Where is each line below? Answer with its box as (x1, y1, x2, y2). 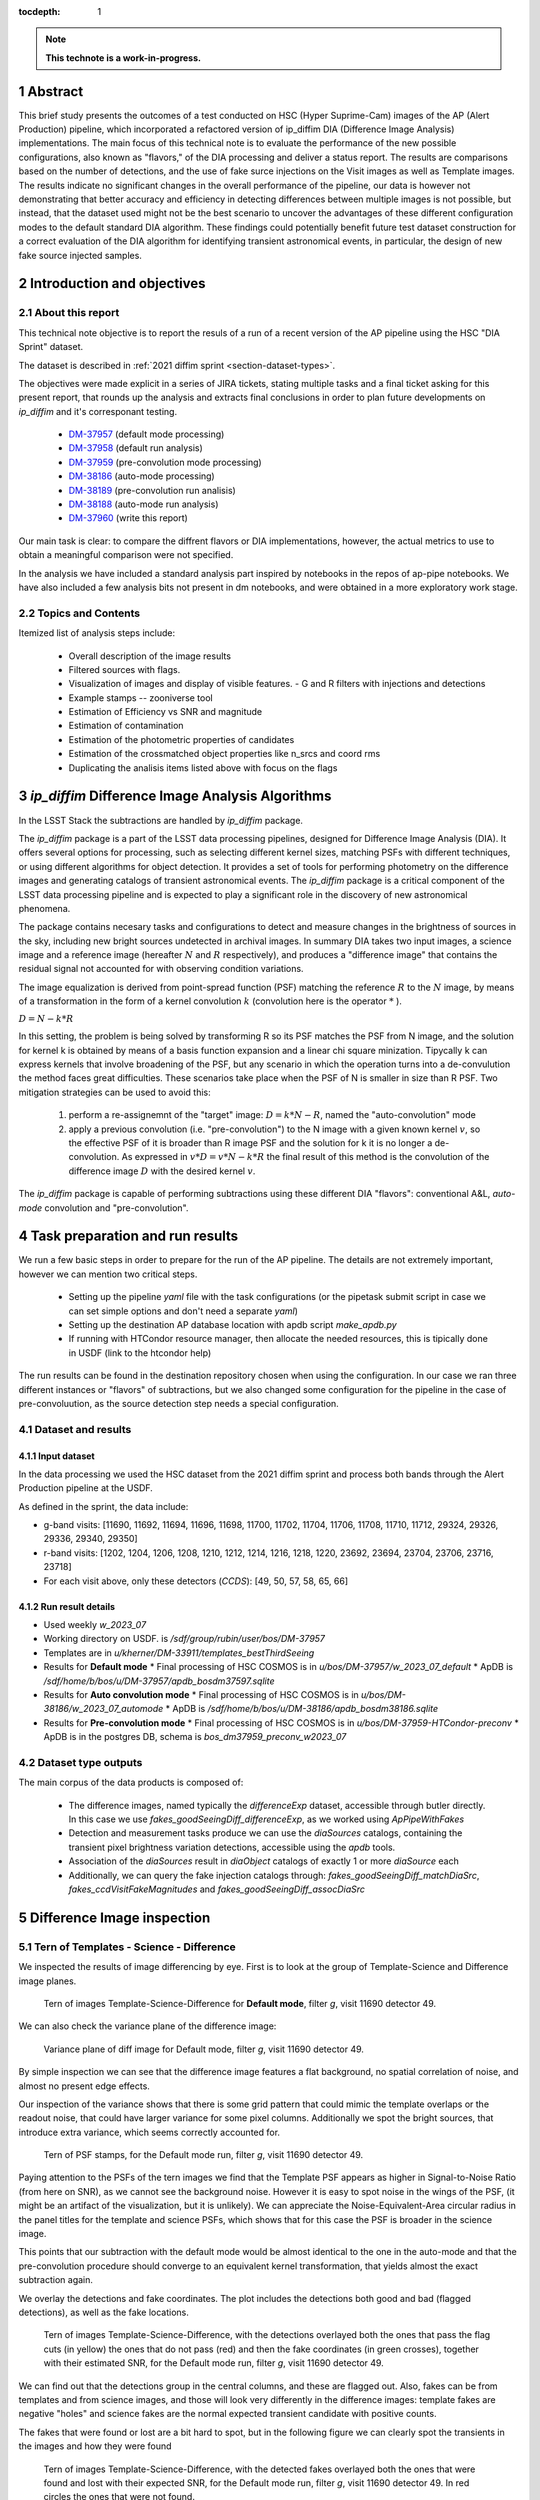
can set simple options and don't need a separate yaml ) (68, 1305, 299, 1317)
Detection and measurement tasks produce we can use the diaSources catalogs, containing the (68, 1827, 463, 1839)
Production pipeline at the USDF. (18, 1482, 154, 1494)
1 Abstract (18, 83, 84, 100)
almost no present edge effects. (18, 2080, 150, 2092)
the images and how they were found (18, 2440, 172, 2452)
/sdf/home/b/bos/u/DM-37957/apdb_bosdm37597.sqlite (43, 1675, 275, 1687)
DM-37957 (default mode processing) (68, 428, 225, 440)
